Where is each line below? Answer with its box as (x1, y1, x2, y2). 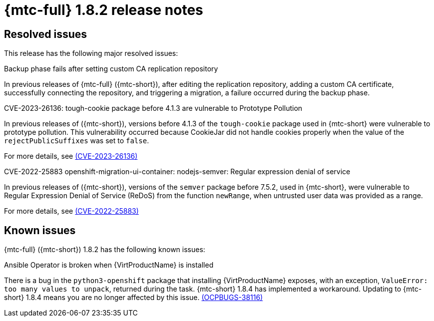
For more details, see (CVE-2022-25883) (4, 207, 139, 216)
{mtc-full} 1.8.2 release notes (4, 1, 203, 18)
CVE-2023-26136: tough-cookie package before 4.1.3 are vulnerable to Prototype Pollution (4, 104, 303, 113)
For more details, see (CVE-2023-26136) (4, 152, 138, 161)
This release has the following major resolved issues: (4, 49, 178, 58)
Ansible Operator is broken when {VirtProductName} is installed (4, 261, 214, 270)
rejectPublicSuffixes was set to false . (4, 136, 149, 145)
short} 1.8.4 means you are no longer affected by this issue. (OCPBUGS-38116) (4, 293, 263, 302)
